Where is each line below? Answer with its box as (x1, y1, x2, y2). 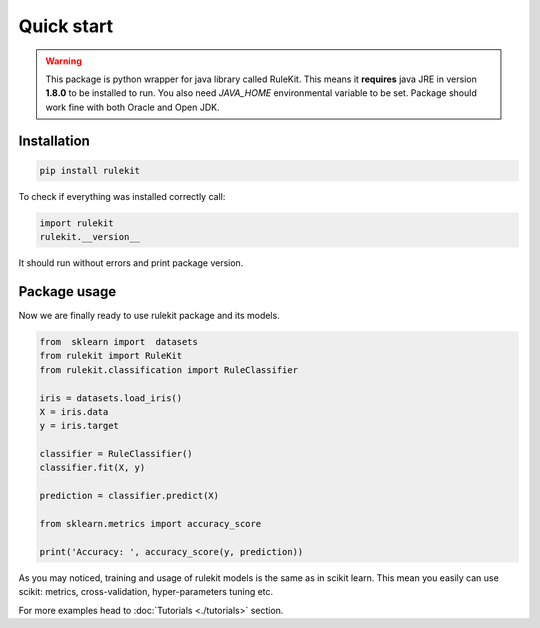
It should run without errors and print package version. (18, 257, 244, 269)
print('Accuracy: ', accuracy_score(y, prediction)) (39, 546, 304, 557)
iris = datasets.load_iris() (39, 392, 183, 404)
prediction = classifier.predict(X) (39, 490, 220, 502)
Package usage (18, 283, 117, 300)
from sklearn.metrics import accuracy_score (39, 518, 262, 530)
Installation (18, 132, 90, 149)
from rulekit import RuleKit (39, 350, 183, 362)
